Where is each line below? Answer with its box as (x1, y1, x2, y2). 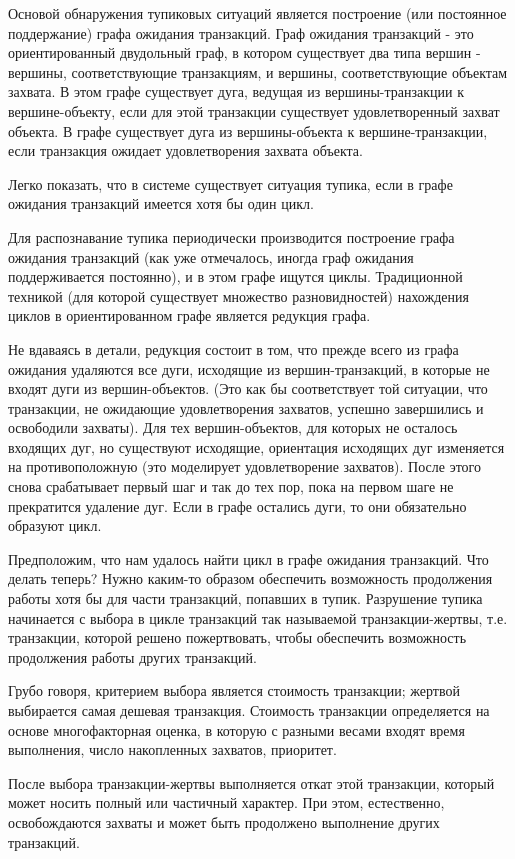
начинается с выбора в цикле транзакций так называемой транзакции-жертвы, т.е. (8, 607, 508, 628)
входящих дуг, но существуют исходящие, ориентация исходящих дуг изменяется (8, 436, 505, 457)
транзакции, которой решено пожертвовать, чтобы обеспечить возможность (8, 627, 467, 648)
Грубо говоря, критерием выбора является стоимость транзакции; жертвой (8, 680, 460, 701)
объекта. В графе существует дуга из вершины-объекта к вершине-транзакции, (8, 120, 488, 141)
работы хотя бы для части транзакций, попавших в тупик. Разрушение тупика (8, 588, 483, 609)
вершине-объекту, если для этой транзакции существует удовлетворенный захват (8, 100, 500, 121)
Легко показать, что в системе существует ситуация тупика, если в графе (8, 173, 453, 194)
